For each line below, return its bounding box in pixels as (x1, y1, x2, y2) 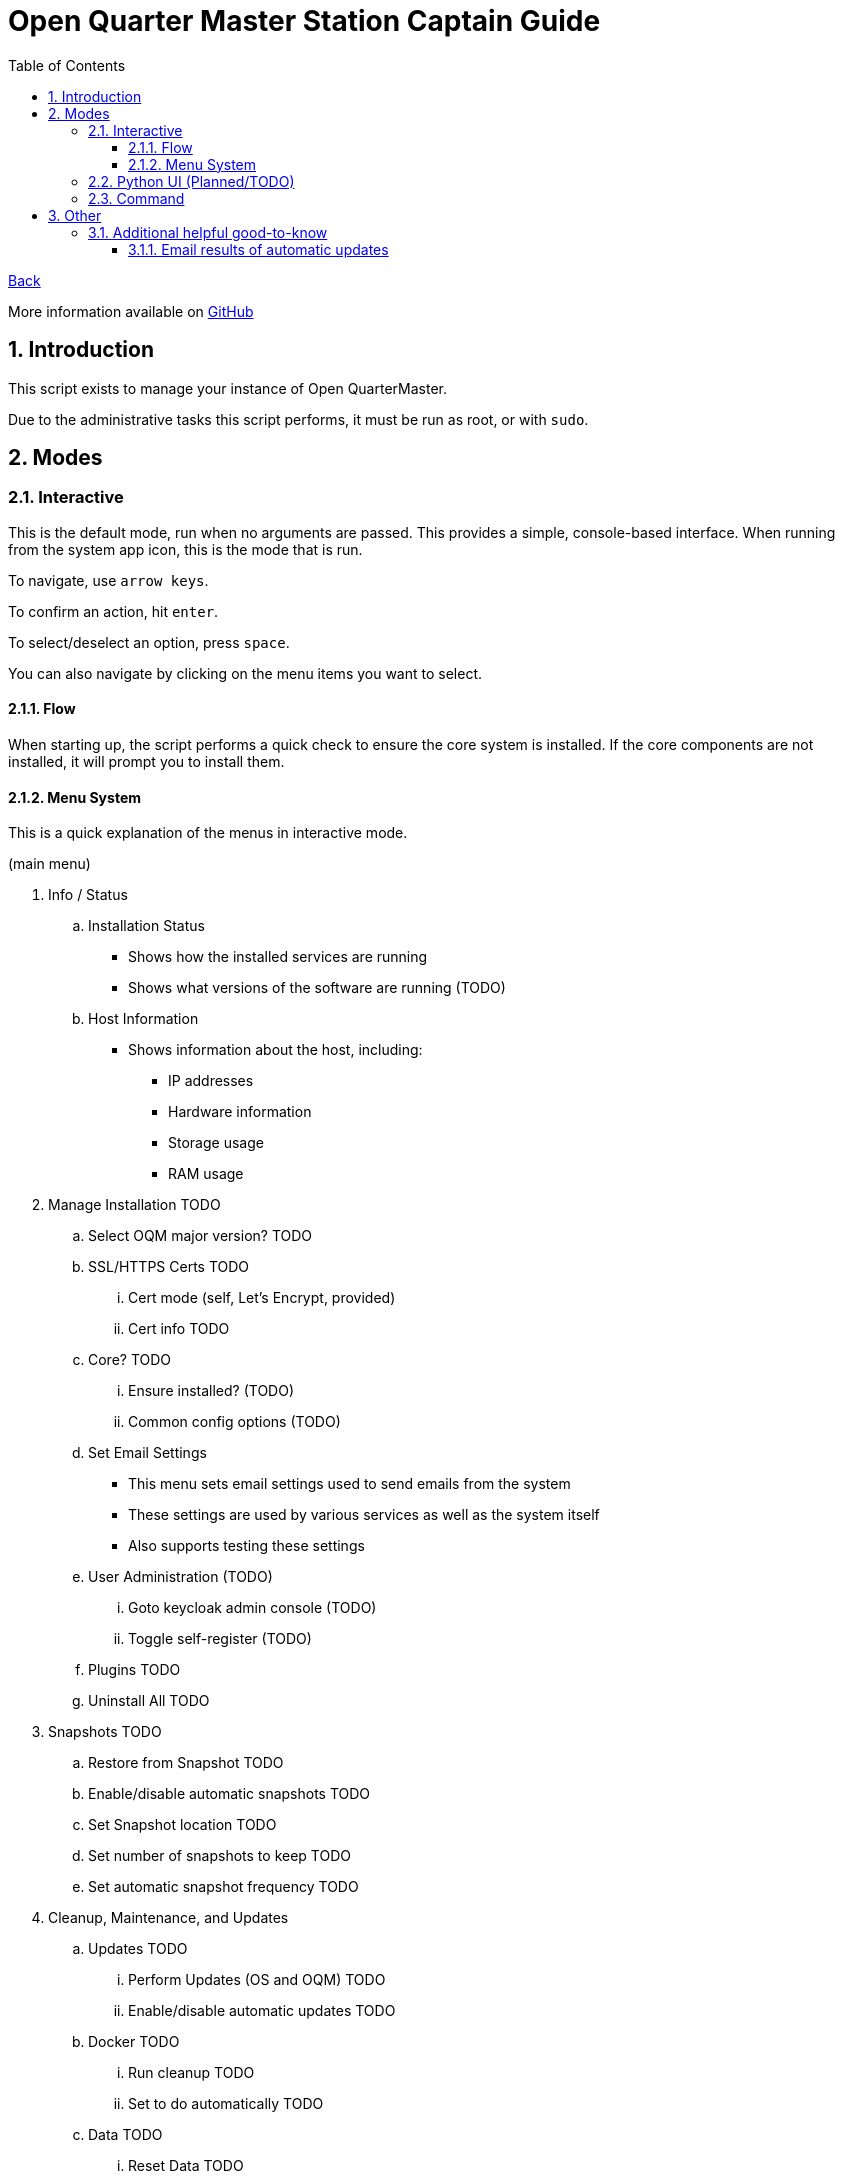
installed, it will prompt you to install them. (8, 753, 285, 771)
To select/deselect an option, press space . (8, 633, 290, 651)
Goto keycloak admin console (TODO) (128, 1599, 377, 1617)
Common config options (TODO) (128, 1413, 341, 1431)
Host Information (88, 1010, 199, 1028)
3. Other (48, 206, 102, 224)
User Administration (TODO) (88, 1568, 273, 1586)
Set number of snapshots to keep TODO (88, 1847, 351, 1865)
